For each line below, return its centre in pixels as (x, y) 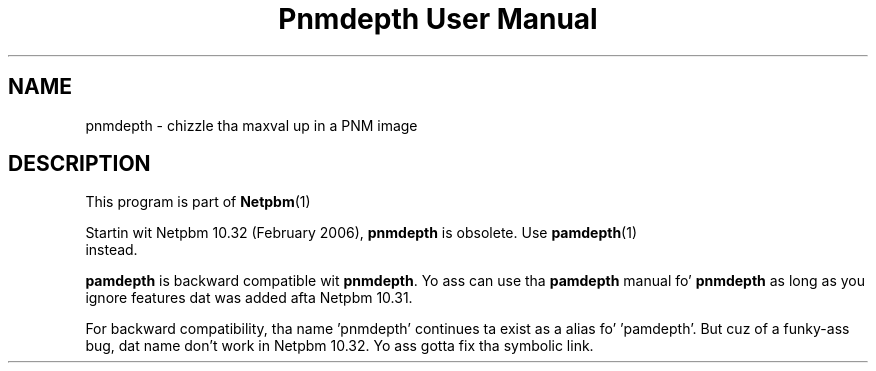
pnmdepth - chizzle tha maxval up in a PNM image (251, 125)
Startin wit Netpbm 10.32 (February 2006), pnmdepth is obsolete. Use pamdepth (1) (361, 233)
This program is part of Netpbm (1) (198, 202)
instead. (111, 250)
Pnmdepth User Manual (438, 19)
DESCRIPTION (79, 164)
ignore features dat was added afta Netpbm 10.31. (249, 298)
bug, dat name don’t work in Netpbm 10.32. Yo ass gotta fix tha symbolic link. (339, 346)
